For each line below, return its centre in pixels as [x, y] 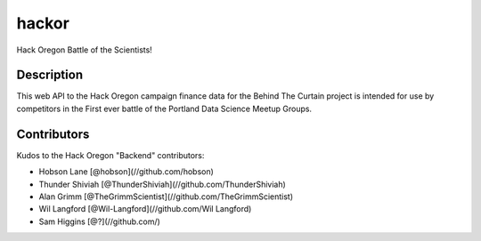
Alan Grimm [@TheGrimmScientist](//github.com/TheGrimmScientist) [166, 197]
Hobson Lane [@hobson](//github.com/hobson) [126, 172]
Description [50, 75]
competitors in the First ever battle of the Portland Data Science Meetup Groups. [164, 108]
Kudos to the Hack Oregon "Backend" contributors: [110, 155]
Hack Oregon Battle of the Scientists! [85, 50]
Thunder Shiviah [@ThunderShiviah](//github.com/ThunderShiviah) [163, 184]
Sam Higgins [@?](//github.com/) [99, 221]
